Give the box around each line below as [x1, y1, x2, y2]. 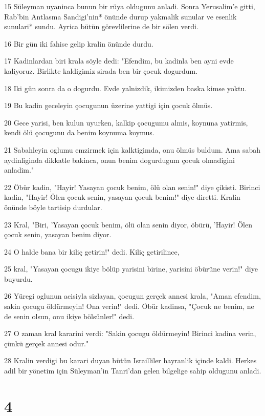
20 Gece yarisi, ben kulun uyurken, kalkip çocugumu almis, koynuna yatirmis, [4, 117, 248, 128]
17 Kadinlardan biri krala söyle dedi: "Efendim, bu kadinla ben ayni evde [4, 55, 234, 66]
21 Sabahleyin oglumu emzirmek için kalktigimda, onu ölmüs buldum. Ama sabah [4, 144, 261, 155]
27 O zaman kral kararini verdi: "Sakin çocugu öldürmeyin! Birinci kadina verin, [4, 328, 256, 339]
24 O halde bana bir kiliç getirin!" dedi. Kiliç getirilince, [4, 246, 180, 257]
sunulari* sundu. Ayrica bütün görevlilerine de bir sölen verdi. [4, 21, 198, 32]
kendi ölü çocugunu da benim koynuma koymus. [4, 127, 154, 138]
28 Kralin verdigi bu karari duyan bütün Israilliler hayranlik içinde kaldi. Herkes [4, 355, 257, 366]
